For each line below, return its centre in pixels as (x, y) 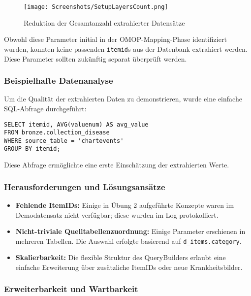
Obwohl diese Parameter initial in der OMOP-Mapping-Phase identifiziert (115, 39)
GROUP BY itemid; (32, 149)
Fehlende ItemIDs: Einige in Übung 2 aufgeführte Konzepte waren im (125, 205)
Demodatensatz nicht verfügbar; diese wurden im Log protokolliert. (117, 214)
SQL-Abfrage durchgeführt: (45, 108)
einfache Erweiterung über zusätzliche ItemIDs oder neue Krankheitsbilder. (129, 267)
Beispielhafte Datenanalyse (59, 81)
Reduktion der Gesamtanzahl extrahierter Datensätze (104, 22)
